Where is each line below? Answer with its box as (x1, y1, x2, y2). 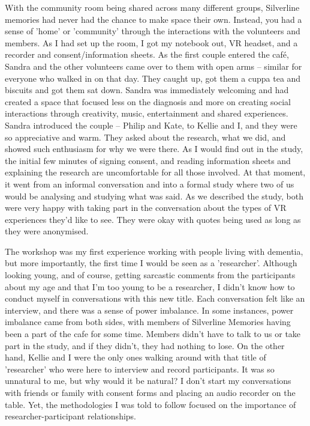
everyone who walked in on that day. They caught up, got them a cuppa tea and (5, 72, 301, 84)
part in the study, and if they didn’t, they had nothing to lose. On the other (5, 339, 285, 351)
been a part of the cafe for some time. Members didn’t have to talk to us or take (5, 327, 301, 340)
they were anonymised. (5, 225, 89, 237)
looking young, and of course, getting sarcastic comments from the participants (5, 269, 296, 281)
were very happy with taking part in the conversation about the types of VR (5, 201, 287, 214)
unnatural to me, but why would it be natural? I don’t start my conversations (5, 374, 291, 387)
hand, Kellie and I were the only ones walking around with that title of (5, 351, 266, 364)
